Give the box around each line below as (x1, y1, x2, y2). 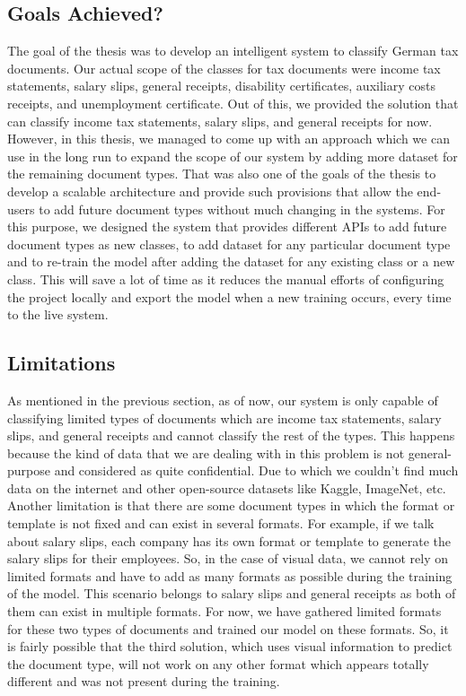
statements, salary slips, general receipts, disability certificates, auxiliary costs (7, 76, 435, 95)
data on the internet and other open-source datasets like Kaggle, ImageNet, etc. (7, 478, 446, 497)
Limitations (7, 349, 116, 377)
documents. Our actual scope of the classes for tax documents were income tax (7, 58, 441, 77)
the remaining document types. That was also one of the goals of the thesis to (7, 164, 436, 183)
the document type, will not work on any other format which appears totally (7, 654, 429, 673)
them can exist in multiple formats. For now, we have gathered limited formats (7, 602, 442, 621)
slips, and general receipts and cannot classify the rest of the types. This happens (7, 426, 455, 445)
